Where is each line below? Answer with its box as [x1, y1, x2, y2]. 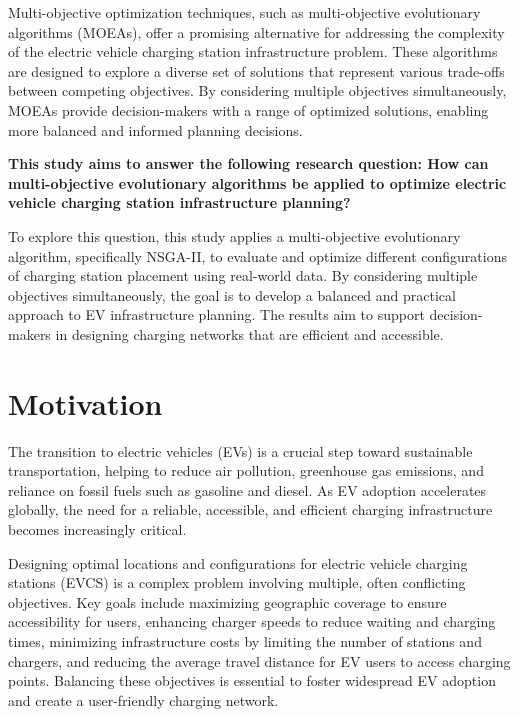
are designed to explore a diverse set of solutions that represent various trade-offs [8, 60, 505, 81]
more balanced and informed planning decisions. [8, 119, 303, 140]
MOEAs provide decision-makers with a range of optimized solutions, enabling [8, 99, 489, 120]
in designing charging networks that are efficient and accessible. [55, 323, 444, 344]
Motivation [8, 382, 163, 423]
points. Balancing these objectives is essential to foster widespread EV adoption [8, 670, 496, 691]
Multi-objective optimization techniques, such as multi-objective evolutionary [8, 2, 481, 22]
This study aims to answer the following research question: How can [8, 153, 489, 174]
